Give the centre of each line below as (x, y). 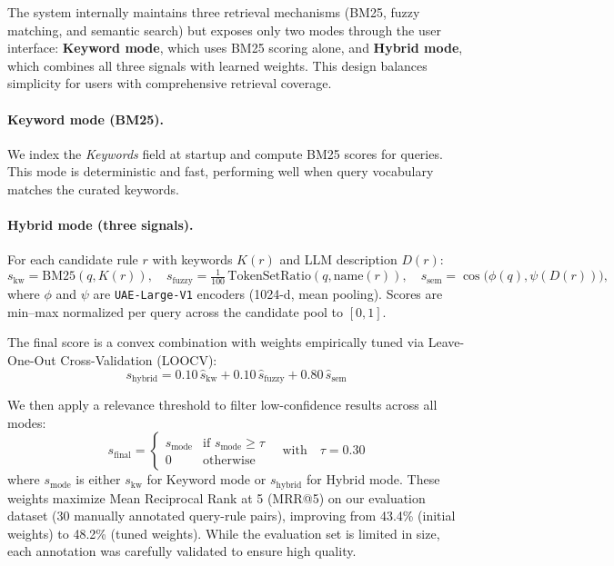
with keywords (192, 259)
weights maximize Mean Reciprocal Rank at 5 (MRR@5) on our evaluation (216, 497)
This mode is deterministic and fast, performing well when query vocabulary (221, 171)
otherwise (229, 461)
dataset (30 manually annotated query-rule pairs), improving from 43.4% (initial (232, 516)
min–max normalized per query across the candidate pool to (175, 311)
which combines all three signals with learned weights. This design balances (217, 65)
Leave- (446, 342)
